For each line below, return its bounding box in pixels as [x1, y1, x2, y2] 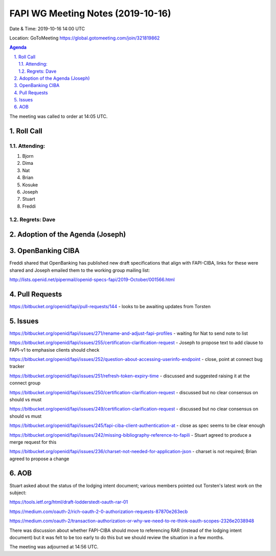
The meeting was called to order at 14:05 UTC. [9, 113, 108, 119]
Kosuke [22, 182, 38, 188]
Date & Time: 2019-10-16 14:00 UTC [9, 26, 85, 32]
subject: [9, 489, 27, 496]
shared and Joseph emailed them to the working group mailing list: [9, 267, 150, 273]
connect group [9, 380, 41, 386]
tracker [9, 363, 25, 370]
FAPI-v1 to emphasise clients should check [9, 347, 100, 353]
